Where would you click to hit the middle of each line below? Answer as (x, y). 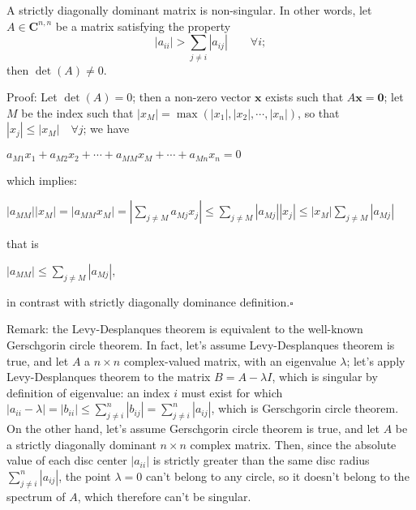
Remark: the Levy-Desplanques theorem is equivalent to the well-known (185, 329)
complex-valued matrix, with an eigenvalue (230, 360)
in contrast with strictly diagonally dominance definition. (148, 301)
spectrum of (36, 496)
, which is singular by (325, 377)
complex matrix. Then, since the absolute (293, 444)
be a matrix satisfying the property (143, 26)
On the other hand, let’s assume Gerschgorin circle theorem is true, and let (193, 429)
